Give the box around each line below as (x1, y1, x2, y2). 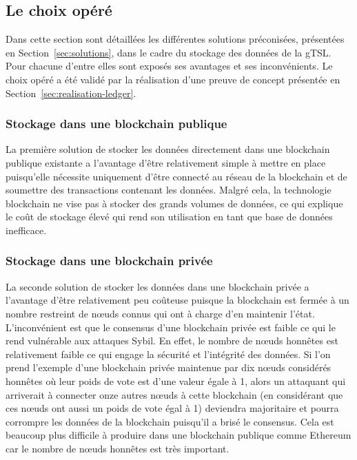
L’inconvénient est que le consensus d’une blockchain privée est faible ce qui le (6, 320, 336, 334)
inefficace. (6, 222, 47, 237)
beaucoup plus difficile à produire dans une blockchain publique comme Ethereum (6, 428, 351, 442)
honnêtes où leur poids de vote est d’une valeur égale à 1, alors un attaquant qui (6, 373, 346, 388)
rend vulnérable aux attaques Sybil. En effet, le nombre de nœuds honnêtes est (6, 333, 338, 348)
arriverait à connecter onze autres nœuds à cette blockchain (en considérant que (6, 387, 343, 401)
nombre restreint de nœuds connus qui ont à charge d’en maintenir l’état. (6, 306, 315, 320)
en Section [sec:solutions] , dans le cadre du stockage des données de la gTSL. (6, 45, 331, 59)
